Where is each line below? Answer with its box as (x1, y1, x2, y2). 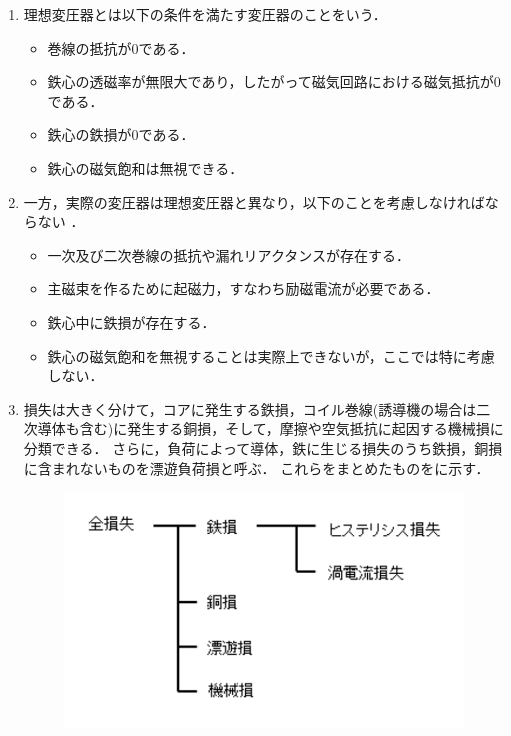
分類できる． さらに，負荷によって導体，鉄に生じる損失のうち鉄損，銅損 (23, 437, 503, 458)
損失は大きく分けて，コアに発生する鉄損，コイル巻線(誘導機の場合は (23, 398, 477, 419)
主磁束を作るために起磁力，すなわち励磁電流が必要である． (47, 278, 440, 299)
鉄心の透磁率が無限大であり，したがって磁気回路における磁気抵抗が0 (47, 71, 501, 92)
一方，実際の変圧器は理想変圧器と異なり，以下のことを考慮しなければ (23, 191, 485, 212)
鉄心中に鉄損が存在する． (47, 311, 216, 332)
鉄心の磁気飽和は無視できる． (47, 157, 244, 178)
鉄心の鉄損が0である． (47, 124, 195, 145)
